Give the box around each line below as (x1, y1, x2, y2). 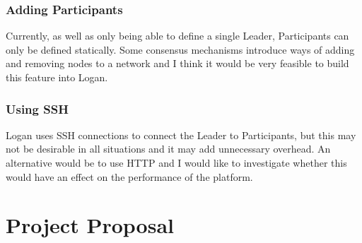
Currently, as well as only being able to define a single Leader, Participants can (6, 28, 349, 43)
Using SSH (6, 100, 69, 117)
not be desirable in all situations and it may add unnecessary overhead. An (6, 141, 331, 156)
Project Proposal (6, 211, 174, 239)
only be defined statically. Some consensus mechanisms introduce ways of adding (6, 42, 355, 57)
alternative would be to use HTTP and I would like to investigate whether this (6, 155, 347, 170)
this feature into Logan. (6, 70, 108, 84)
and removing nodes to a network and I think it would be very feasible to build (6, 56, 349, 71)
